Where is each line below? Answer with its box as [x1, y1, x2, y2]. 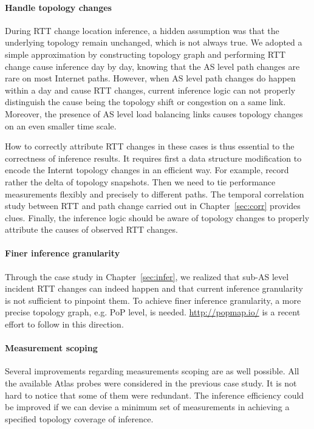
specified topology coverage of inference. [5, 412, 154, 425]
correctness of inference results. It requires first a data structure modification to [5, 151, 302, 164]
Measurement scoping [5, 341, 98, 354]
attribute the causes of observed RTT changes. [5, 223, 178, 236]
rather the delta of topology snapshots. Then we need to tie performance [5, 175, 276, 188]
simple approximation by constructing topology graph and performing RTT [5, 47, 286, 60]
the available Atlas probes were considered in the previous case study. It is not [5, 377, 297, 390]
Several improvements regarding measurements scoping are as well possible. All [5, 365, 299, 377]
